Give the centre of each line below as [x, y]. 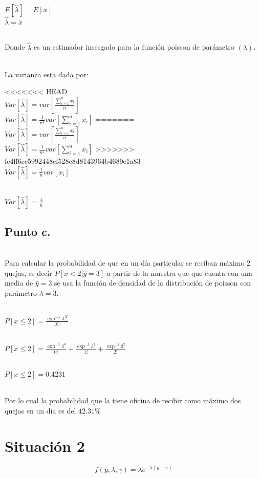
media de [19, 283]
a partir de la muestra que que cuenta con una [179, 273]
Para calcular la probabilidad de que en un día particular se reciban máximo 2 [128, 262]
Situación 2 [45, 446]
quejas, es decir [28, 273]
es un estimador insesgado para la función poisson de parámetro [134, 47]
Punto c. [28, 231]
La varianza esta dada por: [47, 74]
